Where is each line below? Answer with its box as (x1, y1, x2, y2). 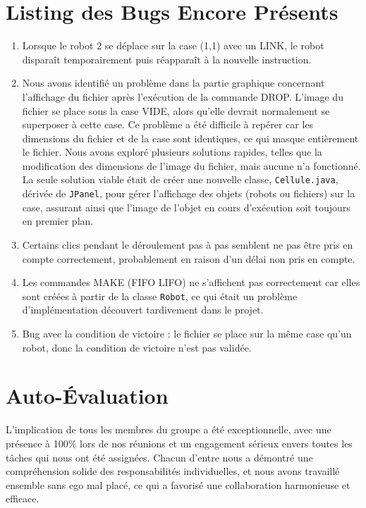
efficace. (6, 491, 39, 506)
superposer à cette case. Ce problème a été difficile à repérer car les (22, 117, 314, 132)
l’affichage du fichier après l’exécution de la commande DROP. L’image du (22, 89, 343, 104)
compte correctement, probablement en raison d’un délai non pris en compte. (22, 251, 355, 266)
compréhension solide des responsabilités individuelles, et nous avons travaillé (6, 464, 340, 478)
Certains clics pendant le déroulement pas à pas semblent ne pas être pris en (22, 237, 353, 252)
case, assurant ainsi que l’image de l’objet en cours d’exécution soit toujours (22, 199, 350, 214)
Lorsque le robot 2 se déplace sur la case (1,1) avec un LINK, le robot (22, 38, 324, 53)
